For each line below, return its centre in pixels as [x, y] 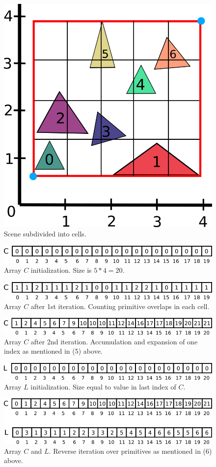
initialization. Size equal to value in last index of [103, 386]
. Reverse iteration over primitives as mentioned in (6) [130, 451]
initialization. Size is [61, 270]
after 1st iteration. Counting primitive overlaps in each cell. [120, 306]
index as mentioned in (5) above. [53, 351]
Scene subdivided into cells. [45, 234]
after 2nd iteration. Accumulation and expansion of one [114, 341]
